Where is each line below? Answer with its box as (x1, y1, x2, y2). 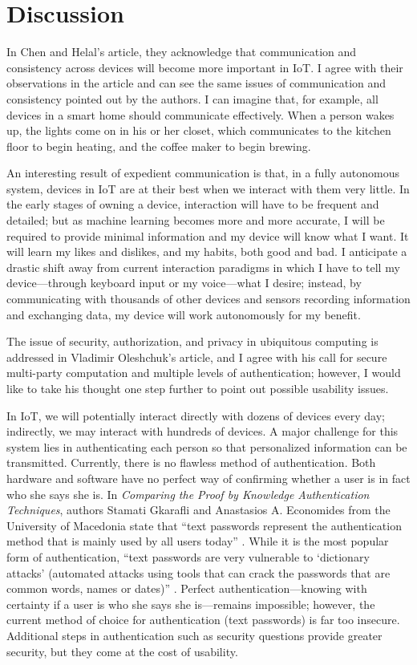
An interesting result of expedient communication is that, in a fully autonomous (6, 164, 400, 181)
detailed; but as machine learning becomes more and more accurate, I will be (6, 212, 385, 229)
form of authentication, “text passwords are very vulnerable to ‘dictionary (6, 548, 370, 565)
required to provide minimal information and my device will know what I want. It (6, 227, 409, 244)
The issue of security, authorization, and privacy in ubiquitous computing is (6, 333, 379, 350)
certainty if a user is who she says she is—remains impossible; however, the (6, 595, 375, 612)
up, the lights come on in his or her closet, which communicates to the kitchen (6, 122, 391, 139)
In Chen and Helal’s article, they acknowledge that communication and (6, 43, 357, 60)
